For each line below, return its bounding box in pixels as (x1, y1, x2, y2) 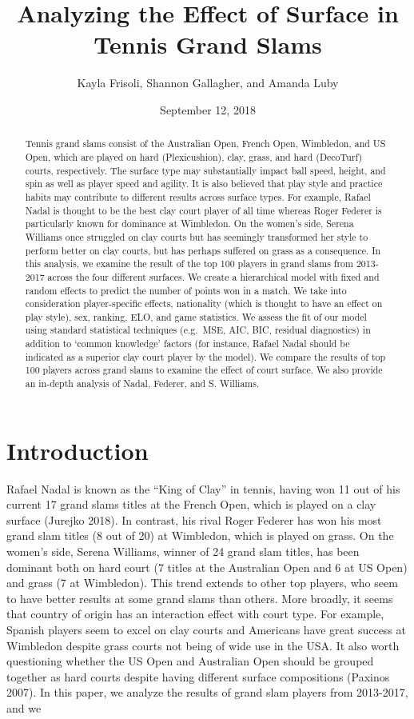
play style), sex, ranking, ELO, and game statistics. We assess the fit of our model (25, 310, 367, 323)
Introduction (6, 433, 149, 466)
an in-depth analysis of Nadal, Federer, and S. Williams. (25, 377, 260, 390)
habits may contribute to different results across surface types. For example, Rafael (25, 190, 371, 203)
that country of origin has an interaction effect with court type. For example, (6, 605, 384, 622)
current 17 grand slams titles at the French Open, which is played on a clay (6, 496, 376, 513)
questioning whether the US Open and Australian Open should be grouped (6, 653, 374, 669)
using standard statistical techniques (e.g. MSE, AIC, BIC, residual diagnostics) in (25, 323, 371, 337)
